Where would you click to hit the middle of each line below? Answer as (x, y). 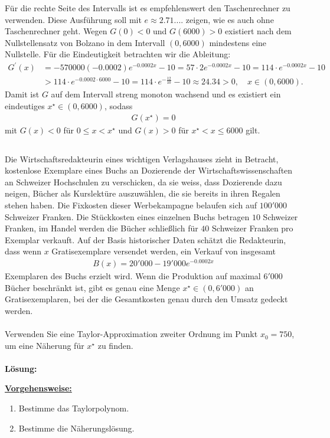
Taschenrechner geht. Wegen (56, 31)
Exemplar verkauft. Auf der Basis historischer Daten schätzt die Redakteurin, (146, 239)
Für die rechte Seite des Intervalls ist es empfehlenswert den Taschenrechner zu (148, 8)
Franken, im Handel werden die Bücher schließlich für (102, 228)
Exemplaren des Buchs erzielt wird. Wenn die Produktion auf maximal (133, 276)
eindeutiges (25, 106)
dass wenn (23, 251)
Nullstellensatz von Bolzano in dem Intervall (85, 42)
